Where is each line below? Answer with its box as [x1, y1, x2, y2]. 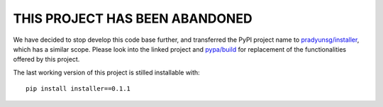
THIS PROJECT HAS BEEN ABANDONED [13, 11, 252, 26]
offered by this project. [13, 55, 80, 64]
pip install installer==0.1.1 [26, 85, 131, 93]
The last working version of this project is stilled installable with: [13, 68, 200, 77]
